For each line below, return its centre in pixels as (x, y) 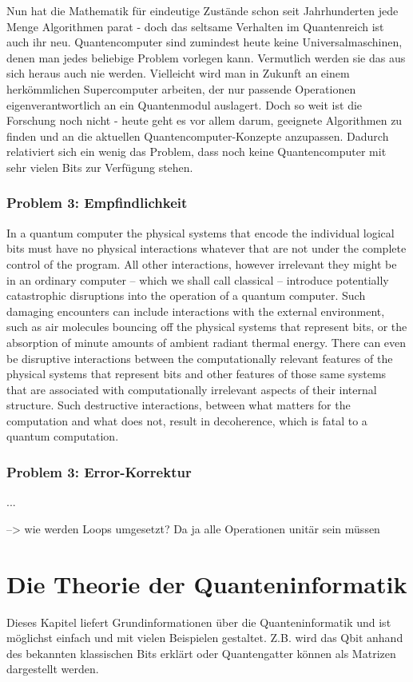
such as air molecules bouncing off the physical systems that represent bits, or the (207, 327)
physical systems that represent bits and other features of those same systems (197, 374)
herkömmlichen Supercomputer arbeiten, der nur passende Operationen (181, 88)
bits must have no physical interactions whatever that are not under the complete (206, 248)
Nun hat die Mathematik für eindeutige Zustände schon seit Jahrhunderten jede (203, 10)
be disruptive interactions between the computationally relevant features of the (200, 358)
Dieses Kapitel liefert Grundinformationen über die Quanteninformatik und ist (199, 622)
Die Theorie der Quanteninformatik (207, 583)
